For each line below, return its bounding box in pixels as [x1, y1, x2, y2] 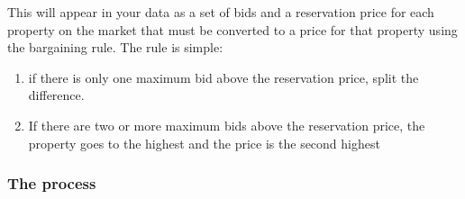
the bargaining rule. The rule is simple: [7, 38, 223, 57]
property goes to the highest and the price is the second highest [28, 133, 380, 152]
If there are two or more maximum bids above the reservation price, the [28, 115, 425, 134]
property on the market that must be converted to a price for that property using [7, 20, 458, 39]
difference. [28, 86, 85, 104]
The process [7, 172, 96, 194]
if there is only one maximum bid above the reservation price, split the [28, 68, 419, 86]
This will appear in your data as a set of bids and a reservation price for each [7, 3, 434, 21]
